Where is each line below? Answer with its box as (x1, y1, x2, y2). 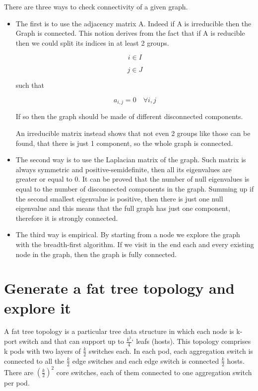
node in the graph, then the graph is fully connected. (15, 249, 177, 259)
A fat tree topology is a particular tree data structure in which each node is (4, 326, 234, 336)
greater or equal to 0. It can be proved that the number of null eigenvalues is (15, 174, 250, 184)
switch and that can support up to (19, 336, 124, 346)
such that (15, 80, 45, 90)
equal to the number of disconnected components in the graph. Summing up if (15, 183, 254, 194)
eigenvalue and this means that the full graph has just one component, (15, 203, 230, 213)
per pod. (4, 378, 30, 388)
